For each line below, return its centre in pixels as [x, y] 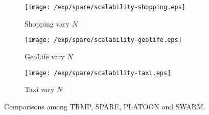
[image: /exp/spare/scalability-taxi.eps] [98, 73]
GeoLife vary [45, 56]
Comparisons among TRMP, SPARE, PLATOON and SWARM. [105, 106]
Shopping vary [47, 23]
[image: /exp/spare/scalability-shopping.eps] [105, 7]
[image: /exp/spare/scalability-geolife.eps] [103, 40]
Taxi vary [40, 89]
